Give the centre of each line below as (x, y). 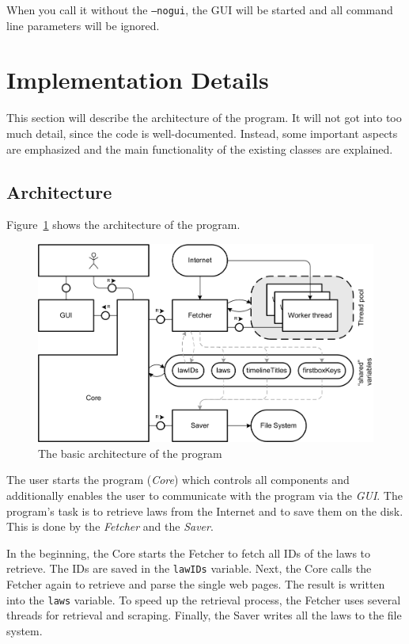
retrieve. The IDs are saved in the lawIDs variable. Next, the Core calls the (189, 568)
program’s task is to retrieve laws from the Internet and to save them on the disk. (205, 511)
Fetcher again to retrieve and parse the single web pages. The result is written (196, 584)
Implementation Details (138, 80)
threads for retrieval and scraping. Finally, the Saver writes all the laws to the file (204, 615)
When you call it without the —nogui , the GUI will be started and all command (200, 10)
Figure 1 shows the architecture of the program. (123, 225)
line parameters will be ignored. (83, 25)
